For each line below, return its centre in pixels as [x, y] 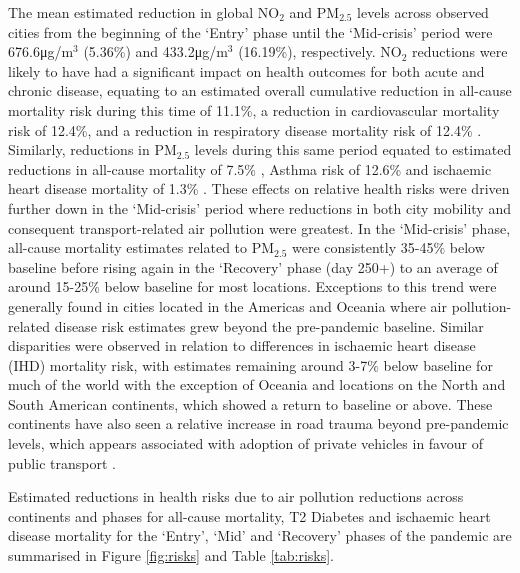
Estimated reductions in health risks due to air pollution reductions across [236, 496]
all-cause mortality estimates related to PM [141, 247]
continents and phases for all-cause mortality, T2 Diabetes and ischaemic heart [249, 515]
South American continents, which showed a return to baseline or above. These [250, 403]
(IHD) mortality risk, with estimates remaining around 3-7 [188, 364]
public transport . [62, 462]
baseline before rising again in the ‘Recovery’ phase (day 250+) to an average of [253, 266]
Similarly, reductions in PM [92, 149]
